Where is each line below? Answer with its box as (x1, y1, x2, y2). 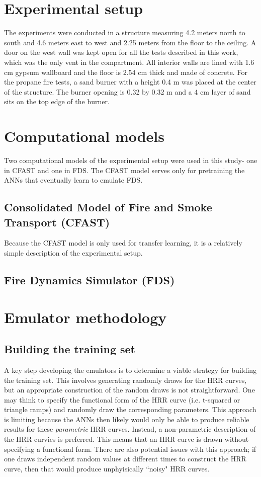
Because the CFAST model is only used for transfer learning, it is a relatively (4, 237, 242, 248)
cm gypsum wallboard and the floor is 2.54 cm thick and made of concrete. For (4, 66, 247, 77)
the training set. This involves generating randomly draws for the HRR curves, (4, 374, 247, 385)
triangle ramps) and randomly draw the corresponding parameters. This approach (4, 404, 256, 415)
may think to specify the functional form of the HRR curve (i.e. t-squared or (4, 394, 240, 405)
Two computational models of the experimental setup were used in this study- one (4, 155, 257, 165)
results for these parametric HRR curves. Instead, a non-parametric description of (4, 424, 256, 434)
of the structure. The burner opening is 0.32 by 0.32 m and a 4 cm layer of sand (4, 86, 251, 97)
